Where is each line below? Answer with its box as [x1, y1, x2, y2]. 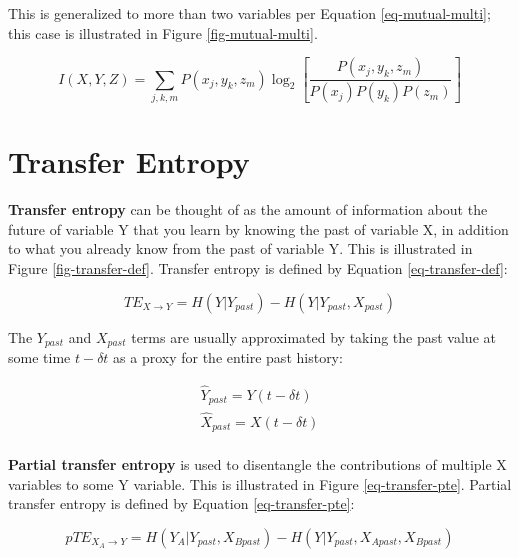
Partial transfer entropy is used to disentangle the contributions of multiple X [8, 454, 507, 475]
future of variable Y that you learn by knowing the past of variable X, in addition [8, 218, 509, 239]
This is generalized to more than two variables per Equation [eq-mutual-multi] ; [8, 3, 491, 23]
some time [8, 347, 71, 368]
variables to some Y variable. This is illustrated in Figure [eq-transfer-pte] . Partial [8, 473, 512, 494]
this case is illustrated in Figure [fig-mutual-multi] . [8, 22, 318, 43]
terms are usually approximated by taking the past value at [131, 326, 496, 347]
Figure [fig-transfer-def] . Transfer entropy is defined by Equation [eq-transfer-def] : [8, 257, 508, 278]
